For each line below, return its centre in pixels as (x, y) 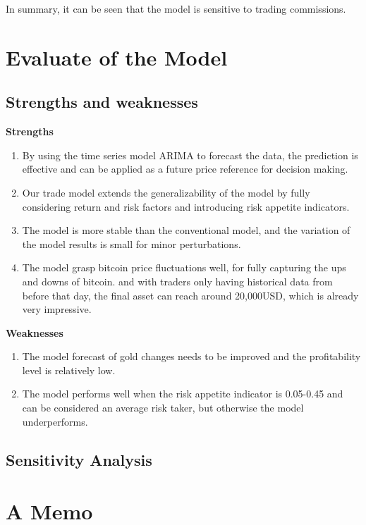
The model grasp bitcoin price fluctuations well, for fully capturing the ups (184, 267)
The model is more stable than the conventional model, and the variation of (186, 230)
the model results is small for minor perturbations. (132, 243)
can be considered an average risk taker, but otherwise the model (163, 408)
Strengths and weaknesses (102, 102)
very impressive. (57, 309)
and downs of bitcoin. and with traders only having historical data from (177, 281)
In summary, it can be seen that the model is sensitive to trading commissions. (176, 8)
